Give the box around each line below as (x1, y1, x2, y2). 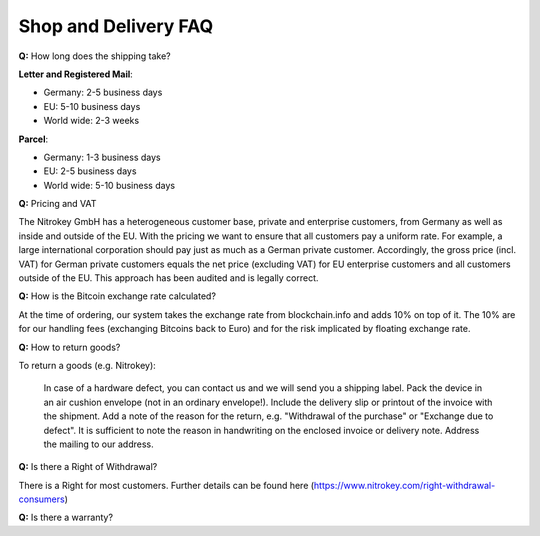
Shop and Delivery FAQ (18, 15, 214, 37)
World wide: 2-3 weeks (43, 115, 140, 127)
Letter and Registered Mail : (18, 68, 134, 80)
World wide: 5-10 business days (43, 179, 175, 191)
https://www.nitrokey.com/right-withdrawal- (313, 479, 496, 491)
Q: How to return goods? (18, 341, 121, 353)
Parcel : (18, 133, 49, 145)
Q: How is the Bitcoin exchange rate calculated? (18, 290, 217, 302)
